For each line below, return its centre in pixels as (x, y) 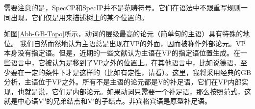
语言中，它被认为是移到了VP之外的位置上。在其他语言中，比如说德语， (126, 62)
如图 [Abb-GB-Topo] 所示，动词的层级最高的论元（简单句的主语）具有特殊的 (124, 34)
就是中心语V (24, 101)
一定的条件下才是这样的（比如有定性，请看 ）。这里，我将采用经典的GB (138, 72)
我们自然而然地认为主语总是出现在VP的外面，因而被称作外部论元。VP (133, 43)
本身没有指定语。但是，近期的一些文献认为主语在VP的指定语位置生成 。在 (122, 53)
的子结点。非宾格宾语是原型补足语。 (153, 101)
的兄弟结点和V (69, 101)
